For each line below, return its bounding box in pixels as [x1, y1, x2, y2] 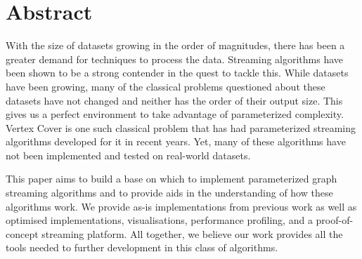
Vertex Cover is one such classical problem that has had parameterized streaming [6, 120, 356, 135]
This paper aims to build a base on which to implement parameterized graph [6, 171, 337, 186]
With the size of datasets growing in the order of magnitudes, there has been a [6, 38, 345, 53]
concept [6, 226, 39, 241]
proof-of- [316, 213, 354, 227]
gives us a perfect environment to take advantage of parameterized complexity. [6, 107, 344, 121]
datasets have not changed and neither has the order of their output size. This [6, 93, 343, 107]
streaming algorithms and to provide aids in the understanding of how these [6, 185, 333, 200]
